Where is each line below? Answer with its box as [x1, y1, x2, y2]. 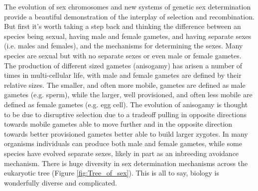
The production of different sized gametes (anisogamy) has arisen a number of [4, 60, 243, 70]
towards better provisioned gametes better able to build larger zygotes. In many [4, 128, 248, 139]
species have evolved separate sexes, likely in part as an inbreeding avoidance [4, 148, 239, 158]
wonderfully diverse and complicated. [4, 177, 117, 188]
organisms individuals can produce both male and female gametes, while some [4, 138, 243, 149]
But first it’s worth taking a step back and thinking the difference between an [4, 21, 241, 31]
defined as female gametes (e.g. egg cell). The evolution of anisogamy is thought [4, 99, 248, 109]
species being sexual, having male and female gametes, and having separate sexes [4, 30, 252, 41]
